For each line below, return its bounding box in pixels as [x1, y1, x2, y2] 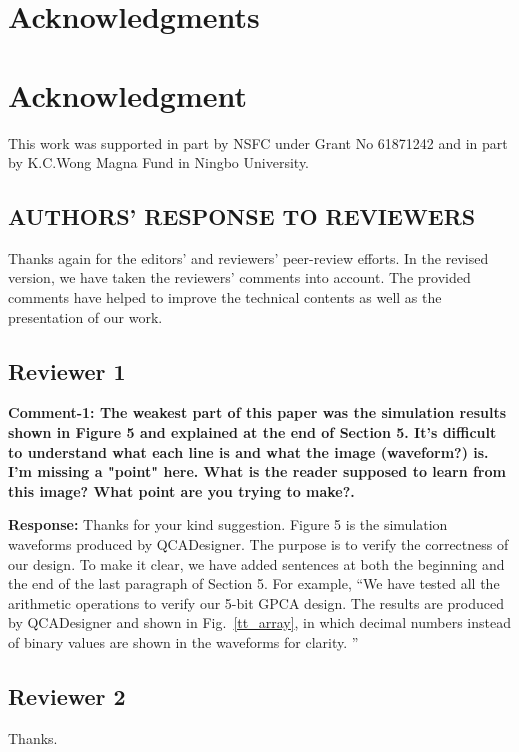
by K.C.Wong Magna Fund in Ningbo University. [8, 152, 309, 173]
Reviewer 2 [8, 680, 126, 711]
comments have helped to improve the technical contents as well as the [8, 287, 442, 308]
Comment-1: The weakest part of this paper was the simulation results [8, 402, 507, 423]
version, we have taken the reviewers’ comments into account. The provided [8, 267, 471, 288]
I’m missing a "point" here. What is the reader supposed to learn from [8, 461, 506, 482]
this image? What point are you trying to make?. [8, 480, 355, 501]
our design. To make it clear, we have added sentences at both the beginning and [8, 553, 505, 574]
